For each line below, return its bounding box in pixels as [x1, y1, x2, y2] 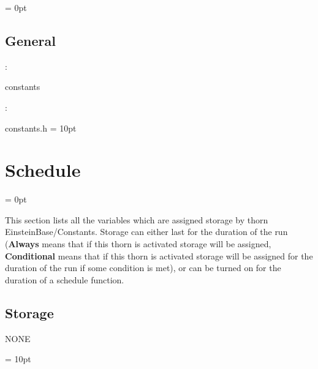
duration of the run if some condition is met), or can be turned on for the [5, 261, 281, 274]
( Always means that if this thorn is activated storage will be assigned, [5, 237, 271, 250]
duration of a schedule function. [5, 273, 124, 286]
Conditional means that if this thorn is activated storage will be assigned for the [5, 249, 313, 262]
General [5, 31, 56, 50]
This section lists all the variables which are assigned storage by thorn [5, 213, 268, 226]
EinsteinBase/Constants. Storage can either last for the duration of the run [5, 225, 288, 238]
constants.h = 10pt [5, 121, 77, 134]
